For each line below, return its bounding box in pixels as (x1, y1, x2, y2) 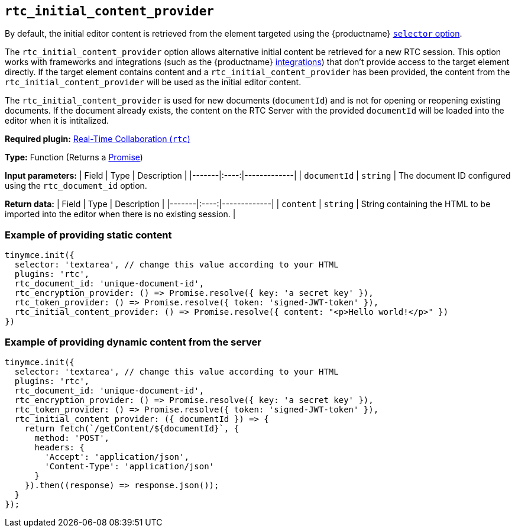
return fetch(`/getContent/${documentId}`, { (24, 423, 239, 433)
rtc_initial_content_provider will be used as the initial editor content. (5, 77, 302, 88)
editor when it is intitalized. (5, 115, 109, 126)
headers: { (34, 442, 85, 452)
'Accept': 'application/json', (44, 452, 189, 462)
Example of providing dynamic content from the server (5, 336, 261, 348)
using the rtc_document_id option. (5, 180, 147, 191)
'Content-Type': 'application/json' (44, 461, 215, 471)
